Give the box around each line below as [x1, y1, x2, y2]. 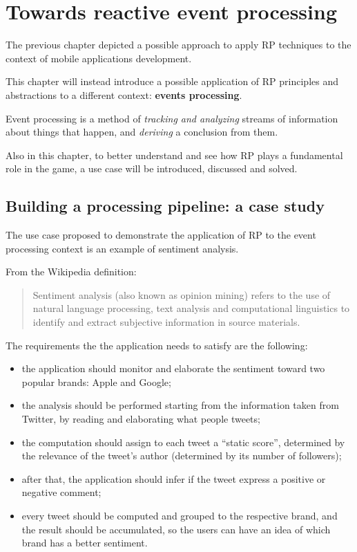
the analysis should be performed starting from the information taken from [21, 398, 339, 412]
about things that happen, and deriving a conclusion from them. [6, 125, 278, 139]
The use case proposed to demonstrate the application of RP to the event [6, 228, 316, 242]
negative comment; [21, 485, 102, 499]
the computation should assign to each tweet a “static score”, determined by [21, 434, 345, 449]
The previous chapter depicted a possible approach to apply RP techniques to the [6, 37, 351, 52]
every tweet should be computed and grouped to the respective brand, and [21, 508, 338, 522]
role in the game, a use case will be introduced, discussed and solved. [6, 161, 298, 176]
